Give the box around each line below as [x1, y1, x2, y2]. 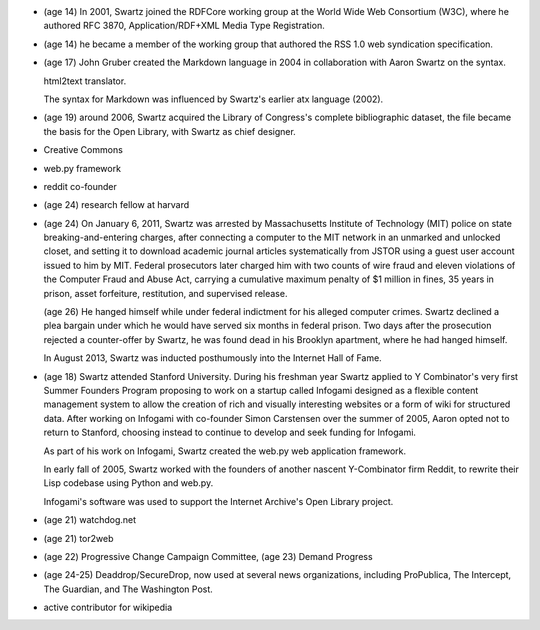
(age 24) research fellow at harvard [43, 199, 190, 211]
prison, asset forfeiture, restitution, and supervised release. [43, 287, 288, 299]
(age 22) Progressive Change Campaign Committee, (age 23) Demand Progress [43, 550, 374, 562]
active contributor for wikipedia [43, 601, 173, 614]
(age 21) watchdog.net [43, 514, 137, 526]
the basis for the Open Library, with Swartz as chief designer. [43, 125, 297, 137]
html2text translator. [43, 75, 127, 87]
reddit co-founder [43, 180, 117, 192]
